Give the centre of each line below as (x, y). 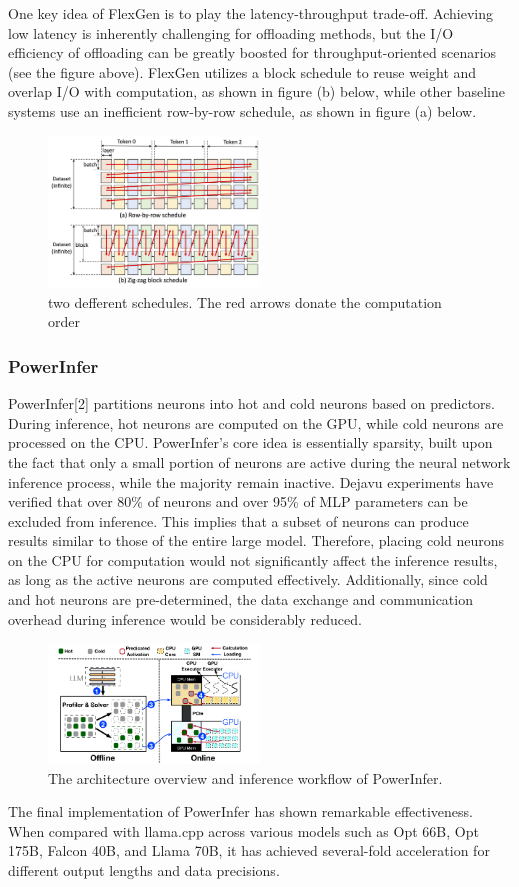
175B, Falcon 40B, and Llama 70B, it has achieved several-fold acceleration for (249, 850)
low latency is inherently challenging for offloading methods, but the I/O (231, 32)
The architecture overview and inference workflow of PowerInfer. (245, 777)
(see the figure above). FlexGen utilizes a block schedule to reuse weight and (242, 71)
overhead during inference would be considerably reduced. (185, 618)
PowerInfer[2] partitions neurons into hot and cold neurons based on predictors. (252, 403)
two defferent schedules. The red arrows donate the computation (245, 301)
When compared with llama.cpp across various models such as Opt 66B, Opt (243, 830)
